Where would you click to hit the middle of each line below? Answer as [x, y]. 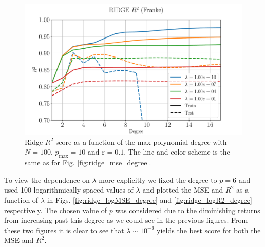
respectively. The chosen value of [56, 210]
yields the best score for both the [209, 230]
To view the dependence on [47, 179]
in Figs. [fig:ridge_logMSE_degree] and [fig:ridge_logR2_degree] [149, 200]
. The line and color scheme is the [177, 152]
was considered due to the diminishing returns [188, 210]
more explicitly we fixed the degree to [158, 179]
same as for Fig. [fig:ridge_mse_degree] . [88, 163]
